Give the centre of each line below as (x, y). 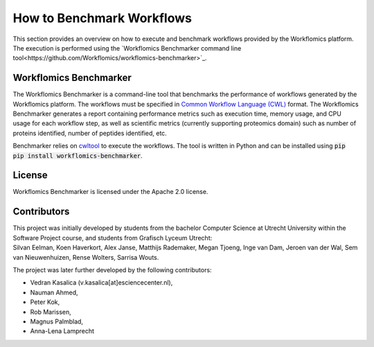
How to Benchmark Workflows (102, 18)
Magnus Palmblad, (56, 321)
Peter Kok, (45, 302)
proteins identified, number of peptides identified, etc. (90, 133)
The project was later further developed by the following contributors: (112, 269)
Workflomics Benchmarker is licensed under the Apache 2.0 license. (110, 192)
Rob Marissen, (51, 312)
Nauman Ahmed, (54, 292)
